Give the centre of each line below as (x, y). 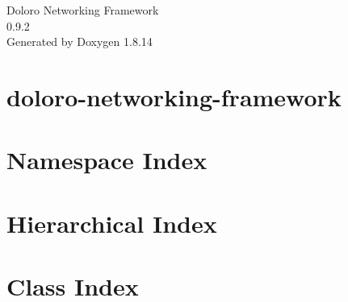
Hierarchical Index (112, 223)
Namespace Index (107, 160)
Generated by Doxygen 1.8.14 (80, 41)
